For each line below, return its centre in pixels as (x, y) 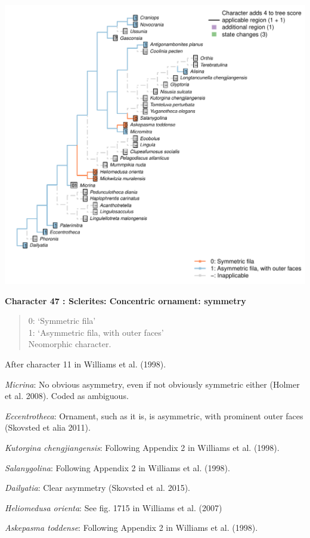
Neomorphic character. (70, 344)
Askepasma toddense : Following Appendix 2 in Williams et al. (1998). (131, 528)
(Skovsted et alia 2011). (48, 427)
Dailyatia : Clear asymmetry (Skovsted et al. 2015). (97, 488)
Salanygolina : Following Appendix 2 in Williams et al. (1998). (117, 467)
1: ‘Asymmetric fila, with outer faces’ (96, 332)
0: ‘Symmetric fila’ (62, 321)
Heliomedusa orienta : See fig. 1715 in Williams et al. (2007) (114, 507)
